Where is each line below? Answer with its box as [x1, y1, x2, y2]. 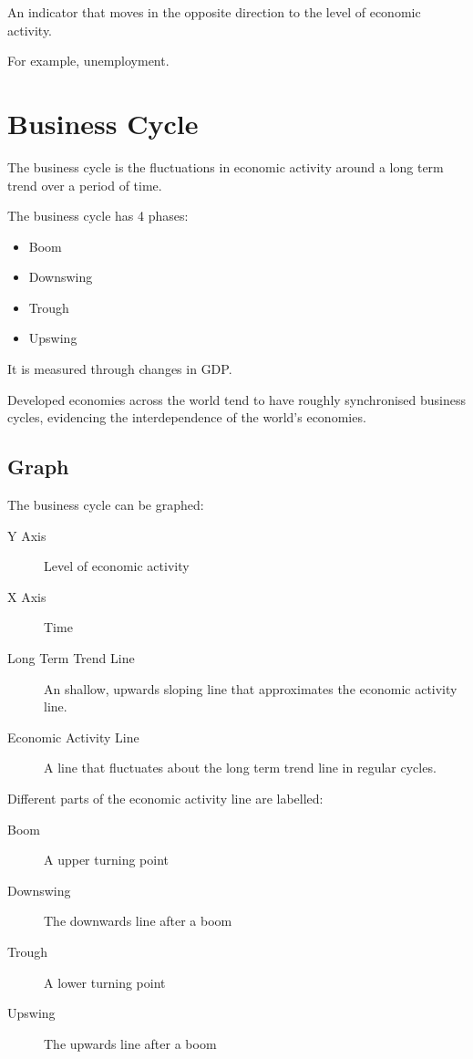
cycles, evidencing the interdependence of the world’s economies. [7, 408, 366, 427]
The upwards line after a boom [44, 1033, 217, 1053]
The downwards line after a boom [44, 911, 232, 930]
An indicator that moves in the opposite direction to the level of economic [7, 3, 421, 21]
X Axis [7, 587, 46, 606]
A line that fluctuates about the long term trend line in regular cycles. [44, 758, 437, 777]
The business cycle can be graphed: [7, 495, 204, 514]
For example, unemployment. [7, 51, 170, 70]
